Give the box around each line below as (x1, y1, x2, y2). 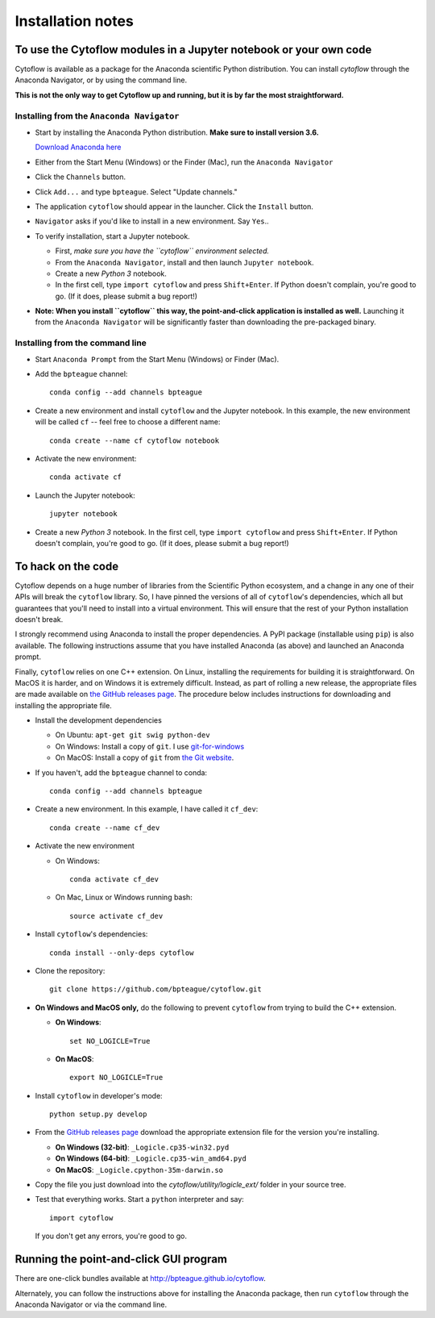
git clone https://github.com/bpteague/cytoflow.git (49, 985, 262, 994)
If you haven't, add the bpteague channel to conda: (35, 767, 208, 778)
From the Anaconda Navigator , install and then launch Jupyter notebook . (55, 257, 314, 267)
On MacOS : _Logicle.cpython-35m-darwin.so (55, 1165, 224, 1174)
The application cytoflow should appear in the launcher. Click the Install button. (35, 202, 314, 211)
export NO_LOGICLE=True (69, 1073, 164, 1082)
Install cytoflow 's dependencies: (35, 929, 148, 939)
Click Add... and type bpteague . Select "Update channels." (35, 186, 238, 197)
